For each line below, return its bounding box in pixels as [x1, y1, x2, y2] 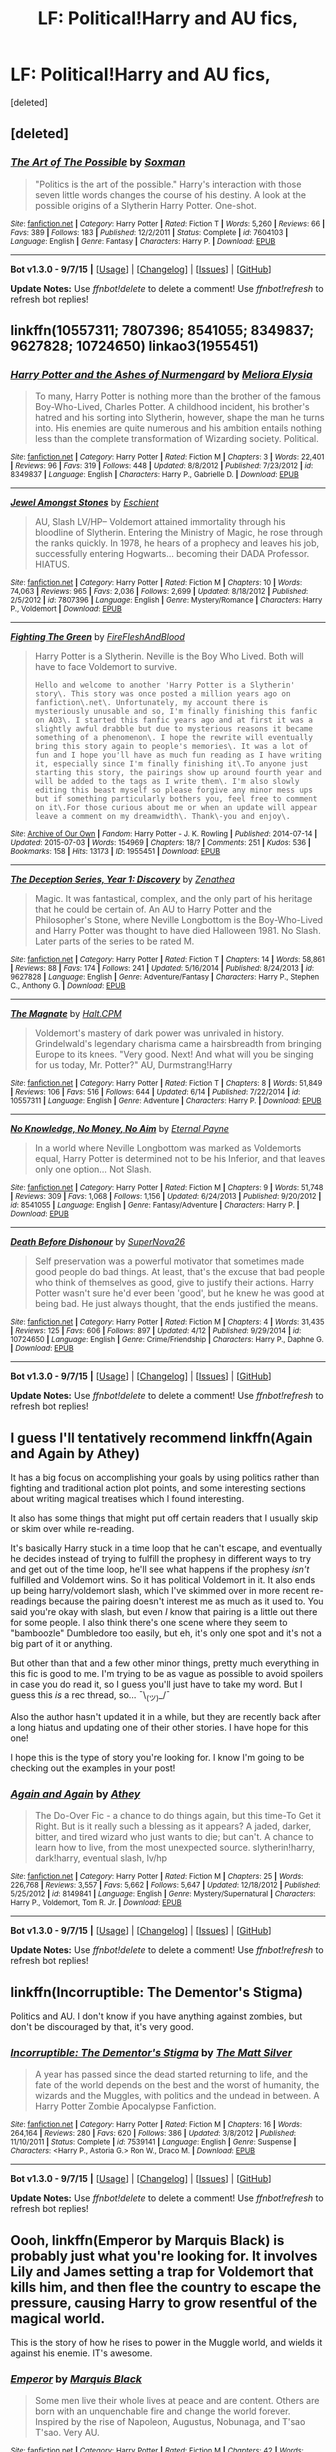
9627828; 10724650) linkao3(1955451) [10, 338, 260, 355]
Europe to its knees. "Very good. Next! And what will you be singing [34, 1048, 314, 1061]
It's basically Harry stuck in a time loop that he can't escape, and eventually [10, 1542, 323, 1554]
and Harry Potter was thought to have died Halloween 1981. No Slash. [34, 925, 322, 937]
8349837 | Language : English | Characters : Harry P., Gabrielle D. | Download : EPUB [10, 470, 300, 480]
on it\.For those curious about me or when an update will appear [34, 803, 318, 813]
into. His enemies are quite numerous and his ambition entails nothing [34, 422, 323, 434]
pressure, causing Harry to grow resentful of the [10, 2294, 318, 2311]
